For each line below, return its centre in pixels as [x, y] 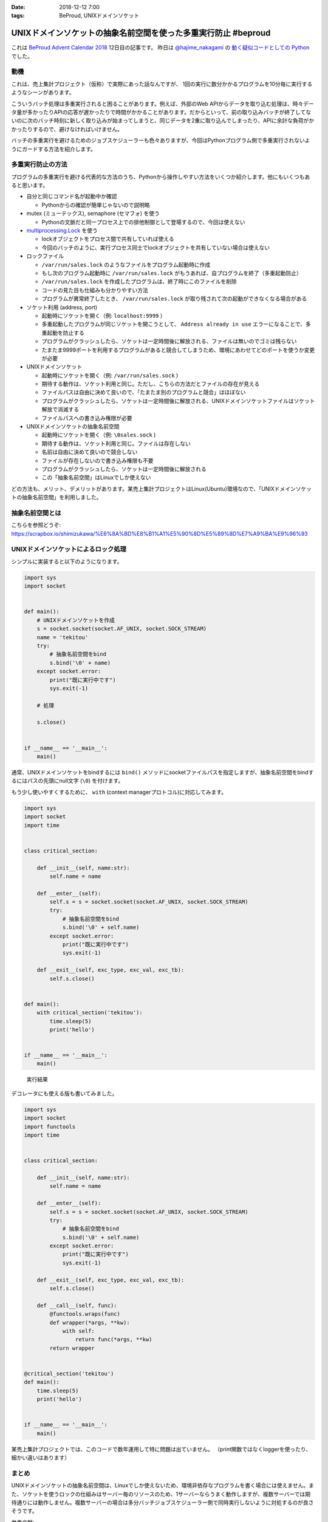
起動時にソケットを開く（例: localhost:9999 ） [104, 315]
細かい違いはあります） [40, 1457]
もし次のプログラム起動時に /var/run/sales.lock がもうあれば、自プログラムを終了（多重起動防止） [172, 273]
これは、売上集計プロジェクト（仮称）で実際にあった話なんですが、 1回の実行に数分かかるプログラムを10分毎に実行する [162, 84]
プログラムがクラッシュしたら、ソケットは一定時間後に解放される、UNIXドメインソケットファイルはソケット [178, 401]
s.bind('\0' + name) [80, 663]
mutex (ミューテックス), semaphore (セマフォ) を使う [93, 214]
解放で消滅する [60, 409]
